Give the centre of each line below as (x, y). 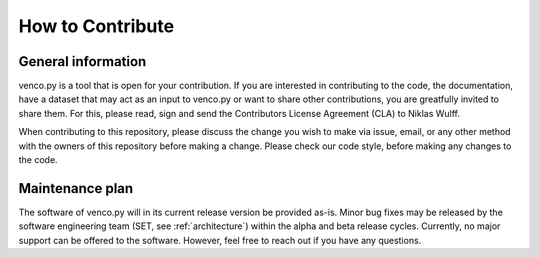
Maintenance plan (76, 188)
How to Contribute (96, 26)
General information (82, 61)
